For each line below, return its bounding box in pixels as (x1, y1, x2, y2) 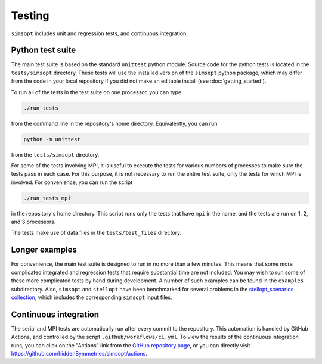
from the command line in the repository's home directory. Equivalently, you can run (11, 120, 218, 127)
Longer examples (11, 245, 77, 255)
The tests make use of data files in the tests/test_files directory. (11, 229, 182, 237)
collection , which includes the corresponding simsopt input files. (11, 294, 172, 301)
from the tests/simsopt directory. (11, 151, 100, 158)
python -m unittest (23, 136, 80, 142)
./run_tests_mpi (23, 194, 72, 201)
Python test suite (11, 45, 76, 55)
